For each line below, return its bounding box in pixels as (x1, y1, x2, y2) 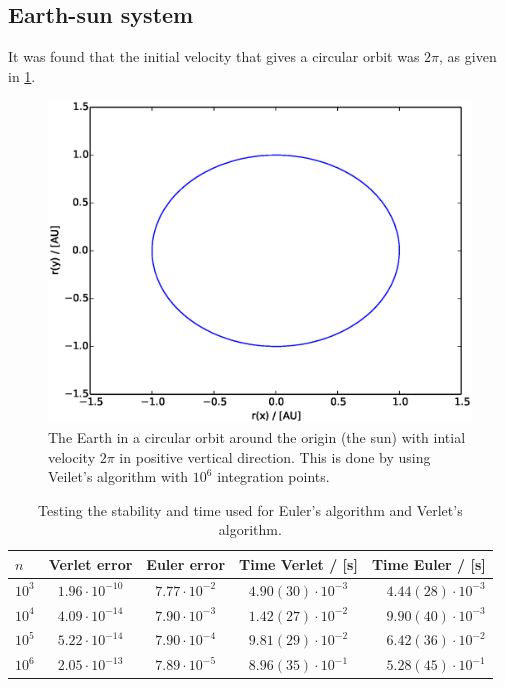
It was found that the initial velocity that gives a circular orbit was (8, 46, 420, 67)
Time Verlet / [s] (239, 553, 358, 574)
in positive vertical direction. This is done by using (119, 446, 431, 467)
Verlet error (48, 553, 133, 574)
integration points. (217, 466, 330, 487)
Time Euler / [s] (371, 553, 486, 574)
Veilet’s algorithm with (48, 466, 189, 487)
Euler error (146, 553, 226, 574)
